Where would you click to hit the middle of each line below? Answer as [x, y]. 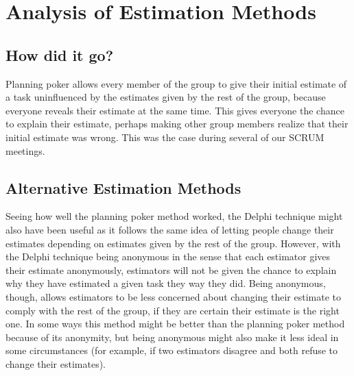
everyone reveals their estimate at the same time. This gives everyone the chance [175, 110]
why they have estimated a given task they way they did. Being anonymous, [166, 283]
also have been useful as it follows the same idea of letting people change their [170, 229]
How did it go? [60, 54]
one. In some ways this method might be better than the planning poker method [175, 324]
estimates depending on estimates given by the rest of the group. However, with [173, 243]
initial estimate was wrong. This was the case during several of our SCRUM [165, 137]
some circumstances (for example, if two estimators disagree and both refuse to [172, 350]
